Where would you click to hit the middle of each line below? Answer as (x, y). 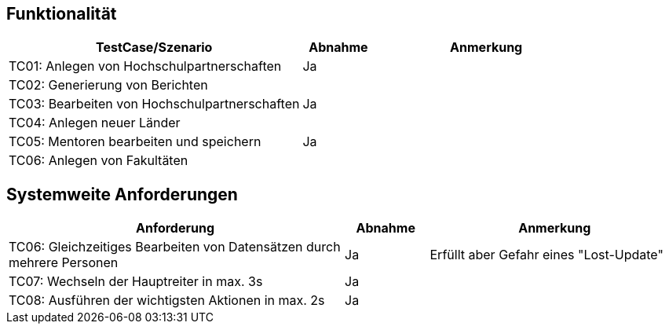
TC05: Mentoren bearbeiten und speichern (135, 142)
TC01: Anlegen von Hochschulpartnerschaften (145, 66)
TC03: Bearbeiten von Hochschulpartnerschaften (154, 104)
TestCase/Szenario (154, 48)
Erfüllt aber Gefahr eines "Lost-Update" (547, 255)
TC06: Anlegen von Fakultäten (99, 161)
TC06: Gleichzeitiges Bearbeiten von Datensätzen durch (175, 247)
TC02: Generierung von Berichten (108, 85)
